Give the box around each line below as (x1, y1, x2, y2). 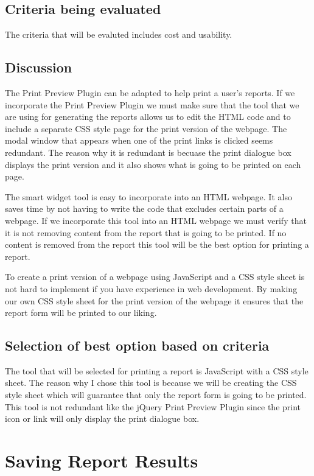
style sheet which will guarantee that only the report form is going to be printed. (5, 388, 307, 401)
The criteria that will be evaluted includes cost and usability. (5, 28, 232, 41)
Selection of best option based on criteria (5, 336, 270, 355)
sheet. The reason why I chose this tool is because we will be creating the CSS (5, 376, 297, 389)
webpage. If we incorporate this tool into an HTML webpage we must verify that (5, 214, 307, 226)
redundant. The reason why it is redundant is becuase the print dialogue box (5, 145, 291, 158)
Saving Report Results (5, 448, 198, 473)
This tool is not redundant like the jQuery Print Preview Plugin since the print (5, 400, 301, 413)
